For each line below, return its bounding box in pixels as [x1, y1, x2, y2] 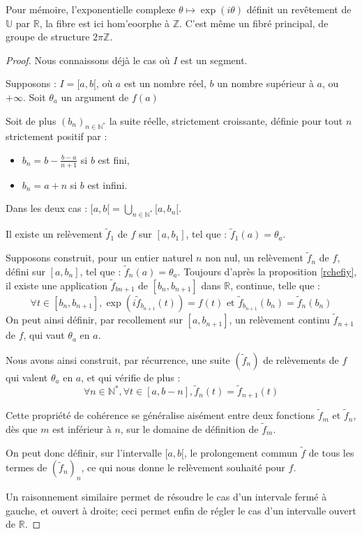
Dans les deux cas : [6, 201, 88, 215]
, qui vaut [23, 328, 65, 342]
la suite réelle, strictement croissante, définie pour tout [109, 113, 343, 128]
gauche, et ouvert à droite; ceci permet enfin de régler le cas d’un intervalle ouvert [6, 503, 356, 517]
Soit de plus [6, 113, 56, 128]
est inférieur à [52, 421, 112, 436]
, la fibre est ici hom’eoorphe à [39, 15, 170, 30]
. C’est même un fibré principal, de [179, 15, 329, 30]
